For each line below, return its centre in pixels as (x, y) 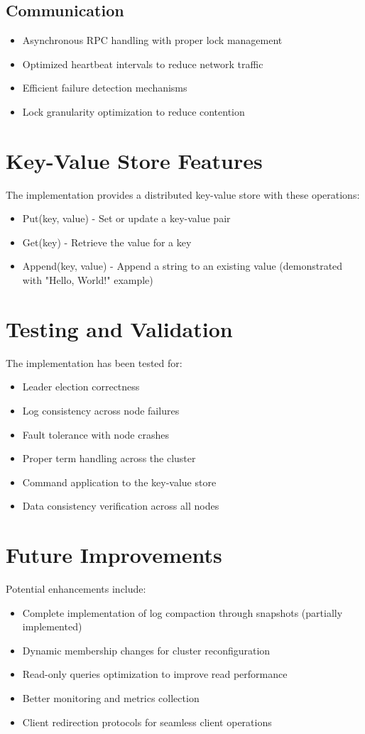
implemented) (52, 626)
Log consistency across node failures (101, 410)
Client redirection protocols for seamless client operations (147, 722)
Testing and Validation (119, 328)
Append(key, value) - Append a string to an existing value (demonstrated (182, 266)
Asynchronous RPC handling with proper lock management (152, 40)
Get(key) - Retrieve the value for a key (107, 242)
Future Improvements (114, 555)
